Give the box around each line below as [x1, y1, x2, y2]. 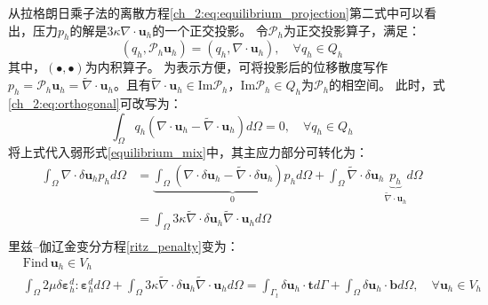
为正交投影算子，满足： [283, 20, 420, 39]
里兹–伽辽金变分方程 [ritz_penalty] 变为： [8, 237, 239, 255]
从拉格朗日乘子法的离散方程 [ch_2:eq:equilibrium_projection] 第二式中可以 [8, 4, 424, 21]
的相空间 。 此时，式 [329, 75, 445, 94]
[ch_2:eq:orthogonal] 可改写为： [8, 94, 182, 112]
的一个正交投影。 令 [152, 20, 268, 39]
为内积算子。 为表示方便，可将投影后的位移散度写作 [84, 58, 388, 76]
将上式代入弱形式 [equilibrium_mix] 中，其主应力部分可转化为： [8, 143, 368, 161]
